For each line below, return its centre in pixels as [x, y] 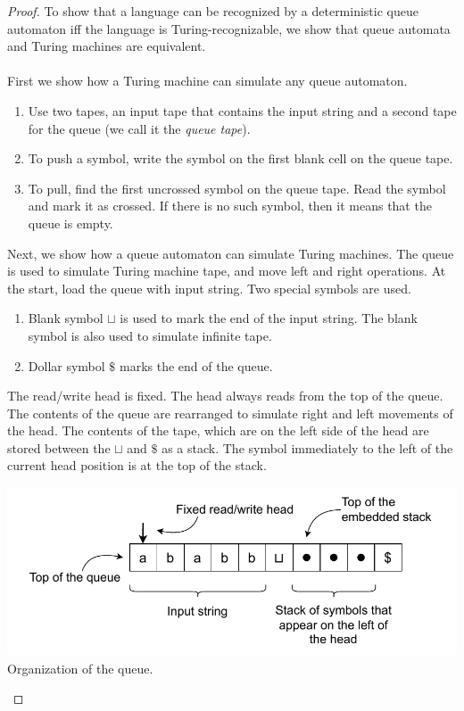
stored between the [59, 447]
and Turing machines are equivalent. [107, 46]
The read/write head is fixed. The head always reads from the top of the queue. [225, 396]
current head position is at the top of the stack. [137, 465]
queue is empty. [70, 223]
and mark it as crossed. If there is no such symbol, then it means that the [230, 206]
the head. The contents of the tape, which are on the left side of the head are [218, 430]
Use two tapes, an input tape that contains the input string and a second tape [242, 110]
